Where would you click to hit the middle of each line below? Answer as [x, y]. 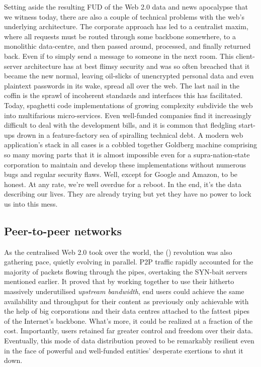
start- [247, 125]
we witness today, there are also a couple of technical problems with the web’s [124, 16]
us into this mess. [31, 203]
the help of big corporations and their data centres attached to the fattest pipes [127, 311]
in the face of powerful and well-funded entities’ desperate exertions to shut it [124, 350]
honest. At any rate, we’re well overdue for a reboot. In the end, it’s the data [123, 184]
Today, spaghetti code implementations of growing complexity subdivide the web [128, 105]
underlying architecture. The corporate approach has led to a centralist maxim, [126, 26]
